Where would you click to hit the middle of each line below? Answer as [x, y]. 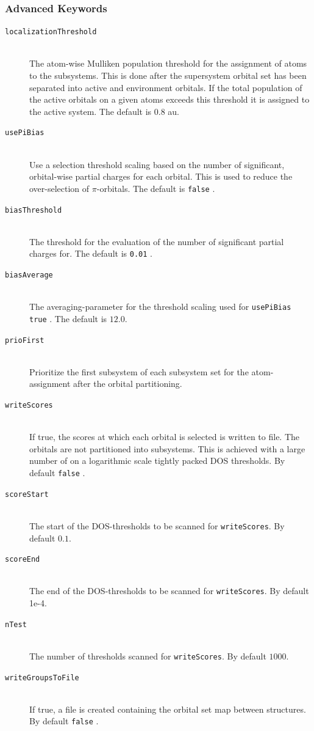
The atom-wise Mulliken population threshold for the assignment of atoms [168, 63]
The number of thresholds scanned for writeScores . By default [148, 656]
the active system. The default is [91, 111]
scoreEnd [23, 560]
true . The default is [68, 318]
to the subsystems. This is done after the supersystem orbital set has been [168, 75]
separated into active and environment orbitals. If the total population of [166, 87]
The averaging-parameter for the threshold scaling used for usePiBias [160, 307]
